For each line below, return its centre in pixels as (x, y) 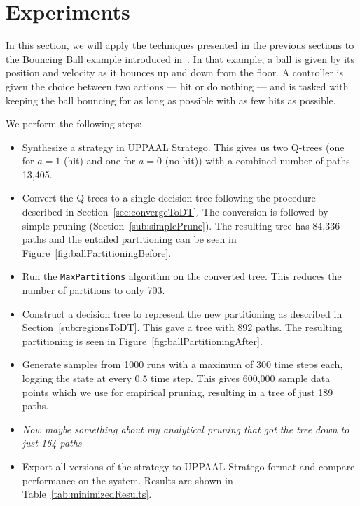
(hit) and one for (99, 161)
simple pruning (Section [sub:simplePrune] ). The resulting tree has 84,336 (181, 225)
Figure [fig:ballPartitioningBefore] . (97, 252)
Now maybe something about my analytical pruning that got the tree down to (186, 429)
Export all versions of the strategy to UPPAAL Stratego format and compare (188, 466)
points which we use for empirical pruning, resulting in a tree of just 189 (178, 392)
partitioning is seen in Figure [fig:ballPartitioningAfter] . (142, 340)
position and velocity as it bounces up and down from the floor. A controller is (174, 72)
